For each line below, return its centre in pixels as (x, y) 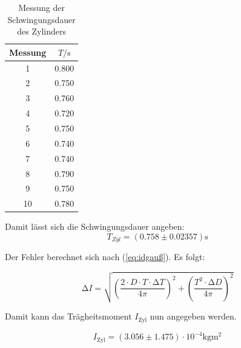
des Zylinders (41, 31)
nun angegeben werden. (193, 316)
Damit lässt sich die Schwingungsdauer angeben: (95, 226)
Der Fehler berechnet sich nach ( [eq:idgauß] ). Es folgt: (105, 257)
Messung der (42, 7)
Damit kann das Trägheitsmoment (68, 316)
